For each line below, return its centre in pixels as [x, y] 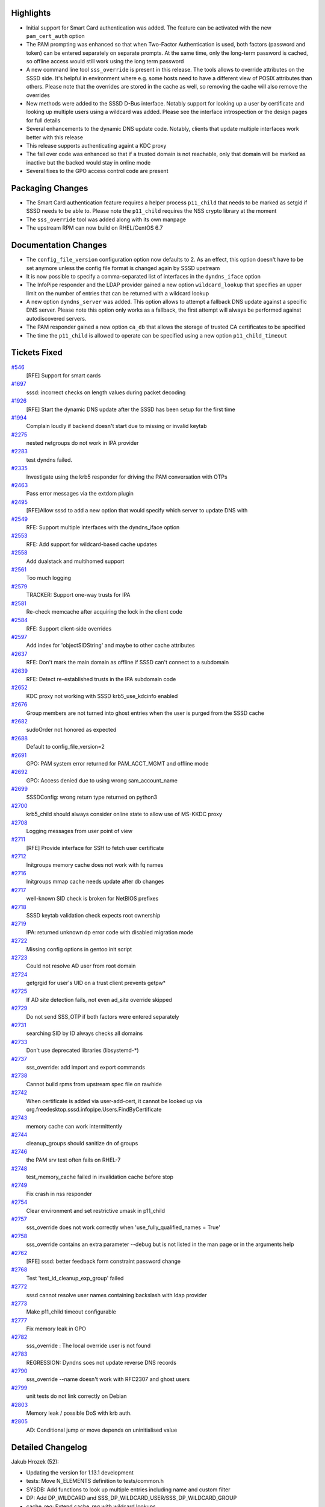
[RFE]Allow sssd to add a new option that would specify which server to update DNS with [137, 511]
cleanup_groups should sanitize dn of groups [82, 1143]
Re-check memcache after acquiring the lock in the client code [104, 611]
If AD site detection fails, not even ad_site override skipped [99, 999]
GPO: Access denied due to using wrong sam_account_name [102, 780]
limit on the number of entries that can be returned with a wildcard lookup [118, 293]
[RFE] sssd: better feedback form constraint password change [103, 1261]
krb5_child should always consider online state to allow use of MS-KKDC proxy [124, 814]
